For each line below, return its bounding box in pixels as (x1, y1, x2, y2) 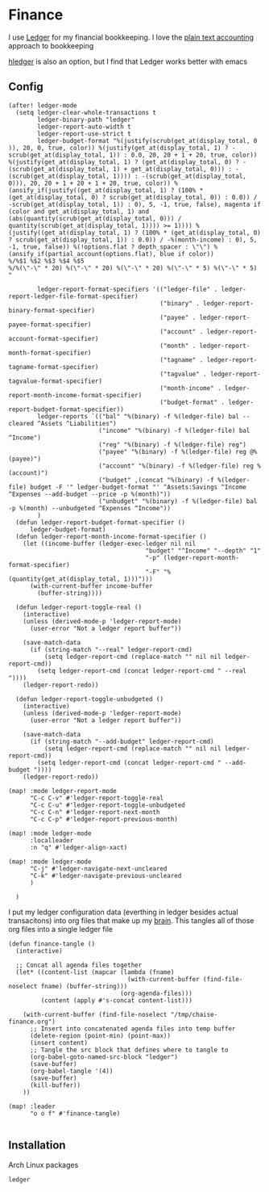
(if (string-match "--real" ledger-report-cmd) (29, 645, 193, 653)
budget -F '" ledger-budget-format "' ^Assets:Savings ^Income (29, 483, 247, 491)
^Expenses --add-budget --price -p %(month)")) (8, 490, 172, 498)
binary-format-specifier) (8, 306, 95, 314)
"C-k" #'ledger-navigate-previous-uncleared (29, 871, 182, 879)
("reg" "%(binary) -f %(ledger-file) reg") (97, 440, 247, 449)
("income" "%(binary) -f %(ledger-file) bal (97, 426, 250, 434)
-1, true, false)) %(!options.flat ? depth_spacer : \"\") (8, 242, 211, 251)
